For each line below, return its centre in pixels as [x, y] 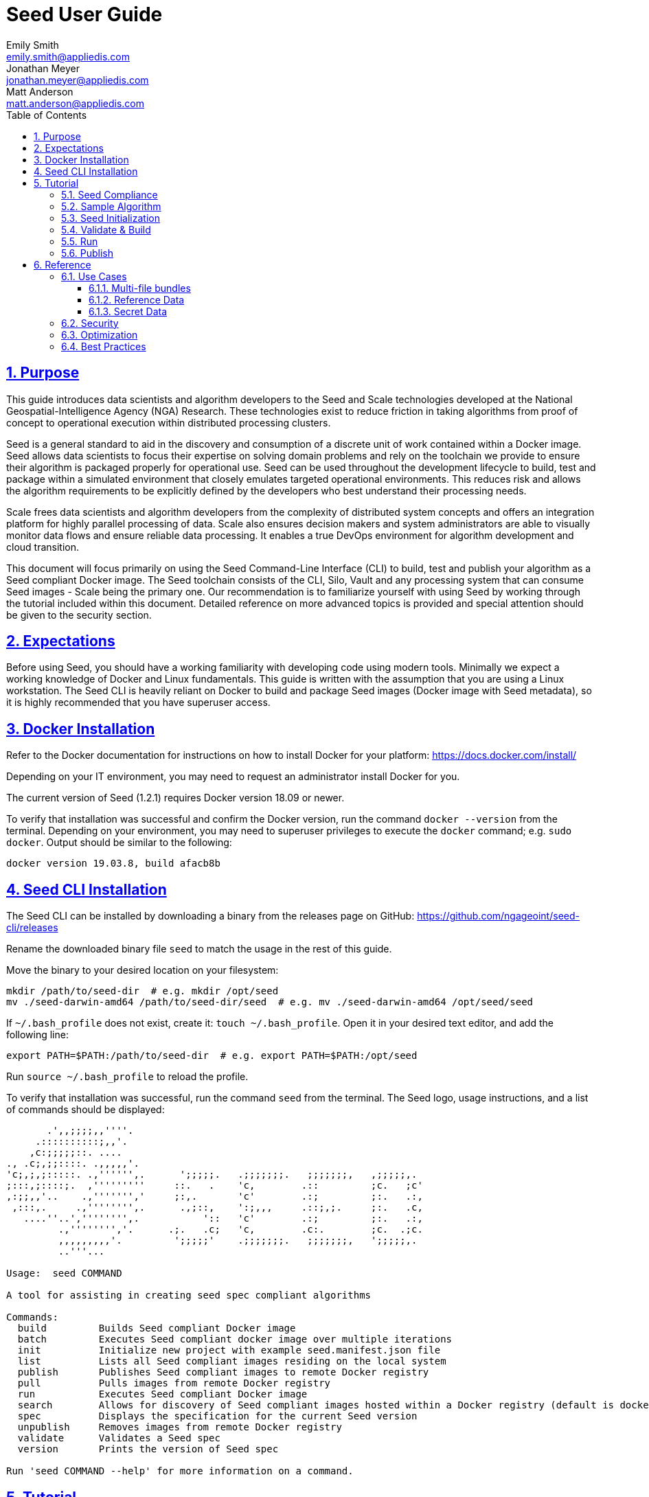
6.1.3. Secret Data [128, 311]
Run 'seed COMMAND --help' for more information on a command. [180, 1471]
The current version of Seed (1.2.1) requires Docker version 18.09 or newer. [175, 798]
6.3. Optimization [100, 334]
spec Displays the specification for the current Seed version [217, 1416]
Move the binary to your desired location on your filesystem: [143, 970]
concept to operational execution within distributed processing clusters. [169, 422]
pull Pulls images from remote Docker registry [174, 1383]
